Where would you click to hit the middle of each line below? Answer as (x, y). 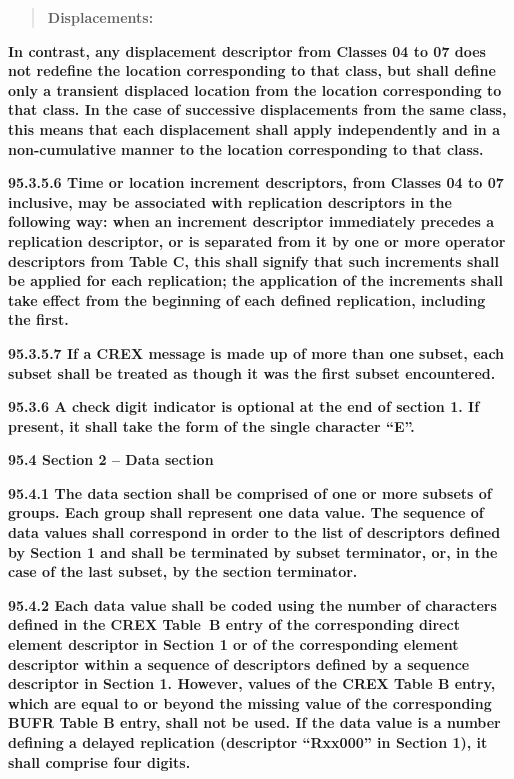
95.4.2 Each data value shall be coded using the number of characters (252, 604)
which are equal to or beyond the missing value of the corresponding (250, 702)
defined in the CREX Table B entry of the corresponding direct (234, 624)
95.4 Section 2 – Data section (111, 459)
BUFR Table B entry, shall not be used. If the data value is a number (254, 722)
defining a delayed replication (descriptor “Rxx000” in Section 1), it (248, 742)
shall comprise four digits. (99, 761)
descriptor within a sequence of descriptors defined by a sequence (239, 663)
